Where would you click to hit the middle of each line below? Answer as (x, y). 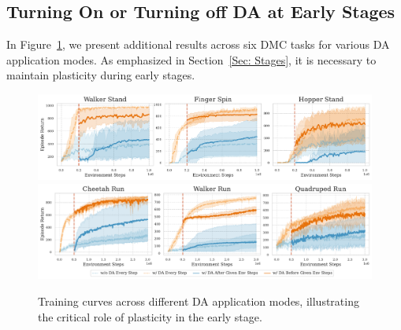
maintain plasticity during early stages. (101, 75)
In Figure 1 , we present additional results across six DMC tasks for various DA (198, 44)
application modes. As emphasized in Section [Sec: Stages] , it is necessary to (191, 59)
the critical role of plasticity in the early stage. (150, 316)
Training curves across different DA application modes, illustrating (199, 301)
